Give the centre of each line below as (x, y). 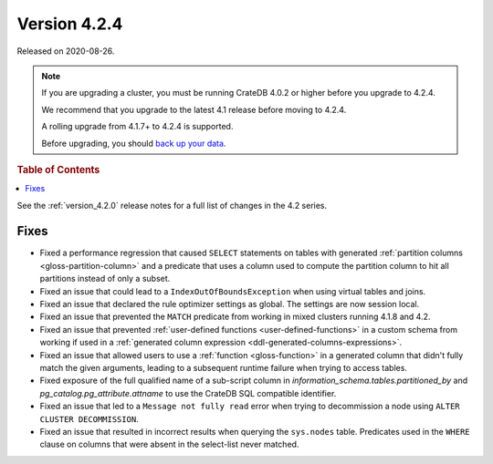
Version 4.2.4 (70, 24)
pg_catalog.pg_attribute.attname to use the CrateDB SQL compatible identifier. (188, 393)
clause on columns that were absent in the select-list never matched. (169, 444)
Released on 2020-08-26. (66, 51)
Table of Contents (58, 170)
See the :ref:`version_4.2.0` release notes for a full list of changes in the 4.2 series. (172, 205)
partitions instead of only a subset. (105, 279)
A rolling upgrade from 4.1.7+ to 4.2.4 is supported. (137, 127)
